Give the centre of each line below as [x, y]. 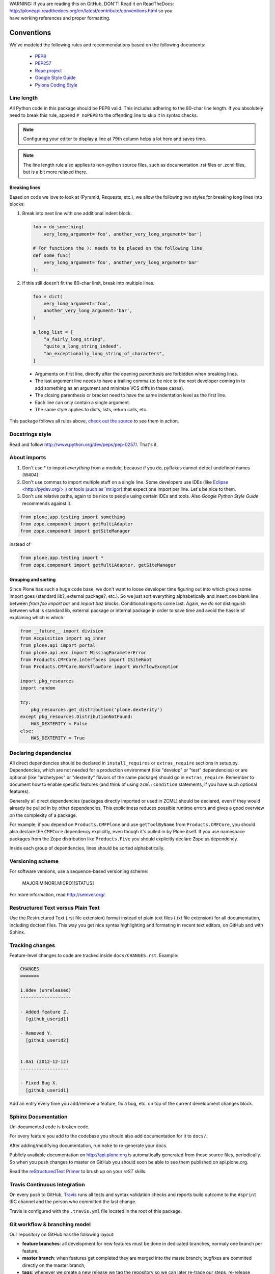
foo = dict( [48, 296]
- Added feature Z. [44, 1012]
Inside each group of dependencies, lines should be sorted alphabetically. [87, 848]
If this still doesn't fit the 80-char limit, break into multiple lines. [88, 283]
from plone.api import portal [58, 645]
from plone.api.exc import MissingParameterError [83, 653]
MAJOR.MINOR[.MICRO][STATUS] [58, 883]
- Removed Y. [36, 1033]
